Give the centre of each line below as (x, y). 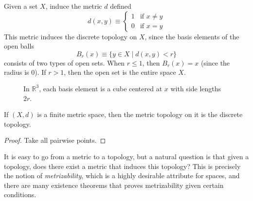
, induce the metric (74, 6)
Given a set (21, 6)
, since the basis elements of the (192, 36)
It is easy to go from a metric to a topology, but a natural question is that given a (126, 156)
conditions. (20, 194)
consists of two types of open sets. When (64, 62)
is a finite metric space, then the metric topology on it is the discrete (140, 114)
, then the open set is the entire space (120, 72)
